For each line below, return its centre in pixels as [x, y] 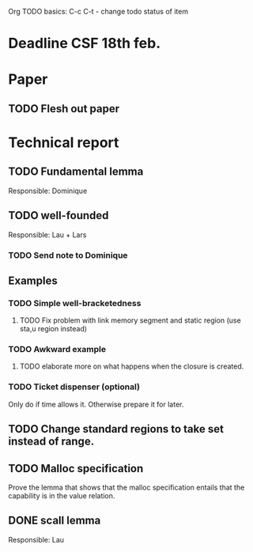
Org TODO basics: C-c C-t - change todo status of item [98, 11]
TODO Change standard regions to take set [116, 429]
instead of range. [51, 442]
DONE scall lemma [55, 521]
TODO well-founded [59, 216]
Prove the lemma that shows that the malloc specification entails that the [126, 487]
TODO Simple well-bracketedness [75, 303]
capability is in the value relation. [62, 495]
